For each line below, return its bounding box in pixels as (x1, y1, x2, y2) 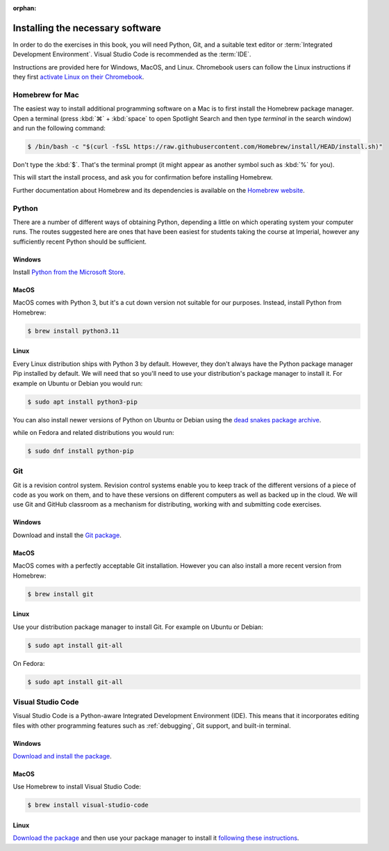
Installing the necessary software (13, 22, 161, 34)
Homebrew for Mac (13, 90, 79, 100)
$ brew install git (27, 590, 94, 598)
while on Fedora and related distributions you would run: (13, 428, 174, 436)
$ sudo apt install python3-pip (27, 397, 138, 406)
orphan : (13, 4, 37, 12)
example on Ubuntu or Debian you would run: (13, 379, 143, 388)
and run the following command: (13, 124, 106, 132)
